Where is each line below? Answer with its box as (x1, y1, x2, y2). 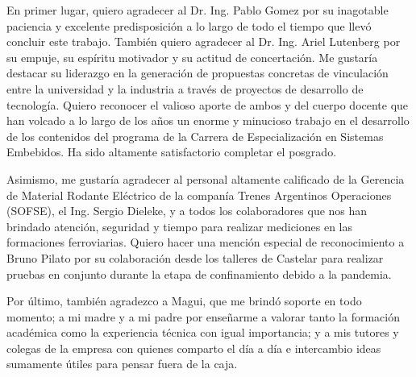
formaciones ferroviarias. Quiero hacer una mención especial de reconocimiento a (6, 234, 405, 251)
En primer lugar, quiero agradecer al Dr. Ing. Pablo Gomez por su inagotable (6, 2, 389, 18)
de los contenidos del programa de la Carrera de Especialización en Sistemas (6, 127, 384, 144)
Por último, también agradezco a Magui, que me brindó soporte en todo (6, 292, 362, 309)
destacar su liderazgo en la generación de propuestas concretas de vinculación (6, 64, 389, 81)
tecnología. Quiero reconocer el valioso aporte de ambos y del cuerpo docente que (6, 96, 409, 113)
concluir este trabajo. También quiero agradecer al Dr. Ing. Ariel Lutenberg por (6, 33, 401, 50)
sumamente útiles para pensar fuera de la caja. (6, 355, 238, 372)
